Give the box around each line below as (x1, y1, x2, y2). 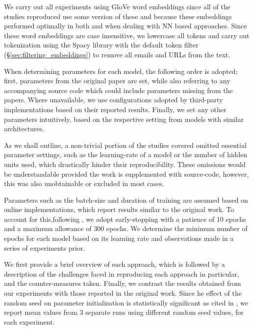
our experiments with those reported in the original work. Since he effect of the (4, 288, 242, 298)
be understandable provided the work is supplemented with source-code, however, (4, 168, 249, 179)
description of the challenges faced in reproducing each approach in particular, (4, 268, 239, 279)
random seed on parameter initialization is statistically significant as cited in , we (4, 297, 248, 307)
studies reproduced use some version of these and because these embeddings (4, 11, 232, 21)
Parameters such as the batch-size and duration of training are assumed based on (4, 194, 248, 205)
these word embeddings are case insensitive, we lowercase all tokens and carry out (4, 30, 250, 40)
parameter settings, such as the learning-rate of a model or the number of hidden (4, 149, 248, 160)
